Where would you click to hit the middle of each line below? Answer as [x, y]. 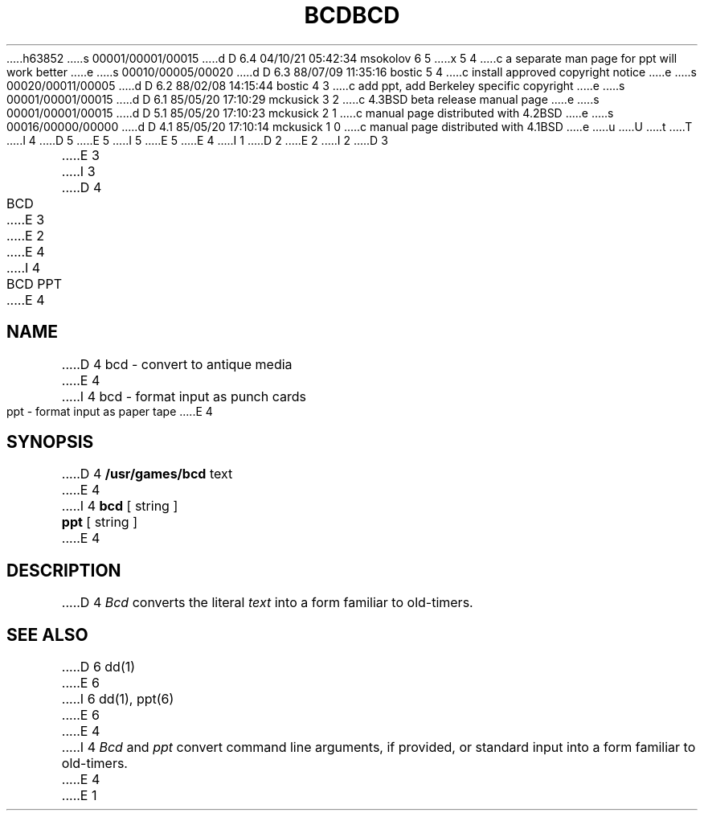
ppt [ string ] [99, 522]
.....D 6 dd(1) [98, 667]
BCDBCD [352, 15]
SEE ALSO [47, 634]
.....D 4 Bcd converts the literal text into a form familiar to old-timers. [267, 603]
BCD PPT [34, 283]
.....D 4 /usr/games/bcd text [147, 474]
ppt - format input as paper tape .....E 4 [110, 411]
